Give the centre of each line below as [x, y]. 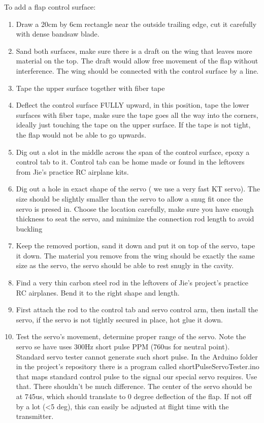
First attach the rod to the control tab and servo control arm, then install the [137, 310]
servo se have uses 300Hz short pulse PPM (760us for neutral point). [123, 347]
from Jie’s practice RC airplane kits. [72, 171]
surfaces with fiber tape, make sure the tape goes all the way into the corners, [137, 115]
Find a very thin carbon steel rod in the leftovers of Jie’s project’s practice [132, 283]
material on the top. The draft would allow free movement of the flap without [137, 61]
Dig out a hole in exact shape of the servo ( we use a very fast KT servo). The [138, 189]
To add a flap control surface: [50, 7]
